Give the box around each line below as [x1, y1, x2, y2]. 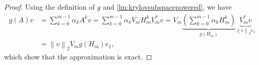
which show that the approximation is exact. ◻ [4, 51, 152, 62]
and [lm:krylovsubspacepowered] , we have [103, 2, 232, 12]
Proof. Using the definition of [4, 2, 95, 12]
